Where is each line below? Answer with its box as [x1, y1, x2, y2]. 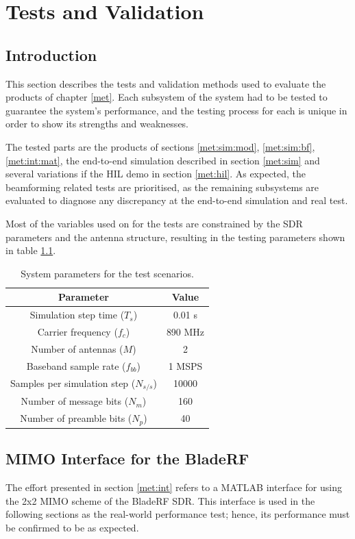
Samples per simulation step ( [10, 375, 136, 390]
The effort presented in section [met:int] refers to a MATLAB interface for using [5, 480, 342, 494]
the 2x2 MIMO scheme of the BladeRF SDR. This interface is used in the [5, 493, 315, 507]
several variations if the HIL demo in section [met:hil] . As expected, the [5, 166, 306, 181]
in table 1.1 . [5, 243, 56, 258]
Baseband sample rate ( [26, 358, 126, 373]
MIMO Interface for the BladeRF [5, 448, 249, 469]
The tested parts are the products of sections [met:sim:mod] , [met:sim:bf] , [5, 139, 315, 153]
